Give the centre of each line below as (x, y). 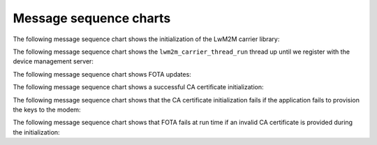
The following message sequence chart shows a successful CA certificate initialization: (138, 87)
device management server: (53, 61)
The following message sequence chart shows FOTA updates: (102, 74)
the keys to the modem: (47, 109)
